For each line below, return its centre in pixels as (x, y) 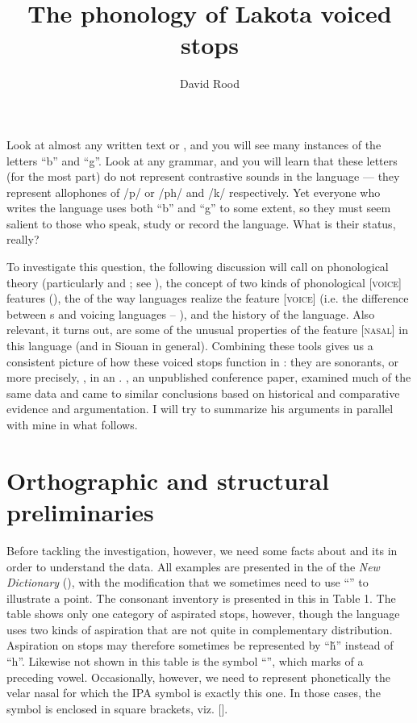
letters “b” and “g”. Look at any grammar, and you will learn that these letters (202, 160)
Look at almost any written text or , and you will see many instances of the (194, 144)
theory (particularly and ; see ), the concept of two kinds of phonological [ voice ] (204, 282)
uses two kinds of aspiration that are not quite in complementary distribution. (200, 629)
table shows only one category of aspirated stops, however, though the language (203, 614)
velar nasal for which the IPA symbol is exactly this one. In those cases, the (194, 693)
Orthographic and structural (168, 480)
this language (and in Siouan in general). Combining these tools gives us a (190, 346)
